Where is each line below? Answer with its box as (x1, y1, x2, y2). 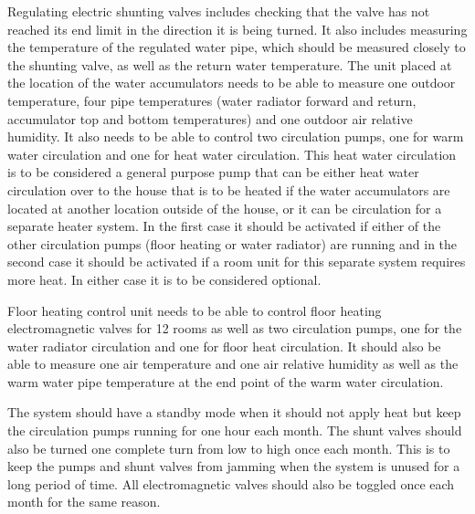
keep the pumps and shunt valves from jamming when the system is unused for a (7, 456, 460, 476)
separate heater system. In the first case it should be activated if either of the (7, 216, 441, 236)
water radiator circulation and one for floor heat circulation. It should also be (7, 336, 441, 355)
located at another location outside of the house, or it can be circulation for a (7, 198, 442, 217)
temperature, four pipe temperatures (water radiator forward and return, (7, 90, 417, 110)
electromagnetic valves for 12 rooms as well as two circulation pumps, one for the (7, 319, 462, 338)
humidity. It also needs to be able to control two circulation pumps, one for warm (7, 127, 464, 146)
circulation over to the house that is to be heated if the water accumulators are (7, 180, 450, 199)
